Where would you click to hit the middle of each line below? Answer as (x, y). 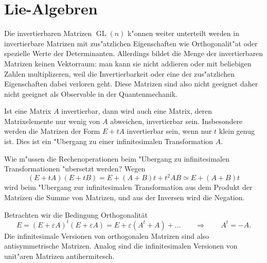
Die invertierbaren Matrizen (48, 33)
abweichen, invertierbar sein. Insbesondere (176, 121)
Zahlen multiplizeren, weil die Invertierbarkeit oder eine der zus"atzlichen (120, 73)
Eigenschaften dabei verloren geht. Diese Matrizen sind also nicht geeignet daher (131, 84)
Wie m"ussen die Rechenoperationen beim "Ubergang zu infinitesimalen (117, 158)
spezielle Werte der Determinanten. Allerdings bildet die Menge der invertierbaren (134, 53)
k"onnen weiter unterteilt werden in (183, 33)
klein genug (237, 131)
